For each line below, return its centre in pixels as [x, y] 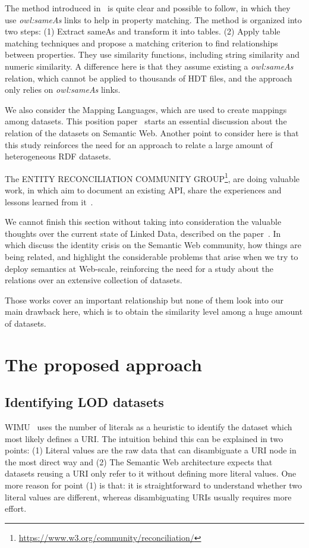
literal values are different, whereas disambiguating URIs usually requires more [148, 497]
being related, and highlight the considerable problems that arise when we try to [152, 256]
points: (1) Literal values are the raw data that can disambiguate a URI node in [151, 450]
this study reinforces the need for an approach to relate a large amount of [139, 144]
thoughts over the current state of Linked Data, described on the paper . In [143, 233]
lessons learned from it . [49, 201]
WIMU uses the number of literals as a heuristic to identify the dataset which [149, 427]
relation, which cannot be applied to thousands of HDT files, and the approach [149, 78]
